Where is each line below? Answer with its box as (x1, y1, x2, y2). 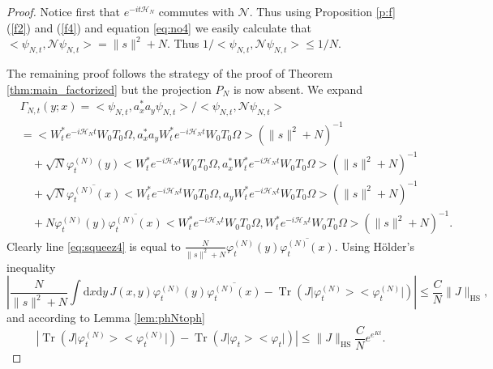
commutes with (158, 3, 234, 19)
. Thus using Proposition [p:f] (249, 3, 396, 19)
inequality (6, 258, 56, 275)
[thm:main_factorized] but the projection (6, 80, 212, 97)
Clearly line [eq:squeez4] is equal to (6, 237, 181, 254)
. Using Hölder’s (334, 237, 414, 254)
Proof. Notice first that (6, 3, 121, 19)
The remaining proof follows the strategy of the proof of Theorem (6, 64, 333, 81)
